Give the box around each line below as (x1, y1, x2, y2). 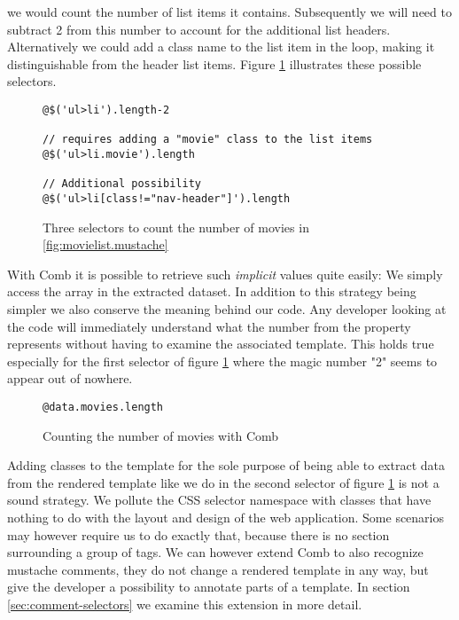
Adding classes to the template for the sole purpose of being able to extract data (7, 456, 445, 475)
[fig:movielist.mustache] (43, 235, 168, 254)
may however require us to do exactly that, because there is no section (7, 525, 390, 544)
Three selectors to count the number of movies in (43, 217, 309, 236)
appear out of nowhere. (7, 369, 133, 388)
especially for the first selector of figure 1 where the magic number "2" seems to (7, 351, 438, 370)
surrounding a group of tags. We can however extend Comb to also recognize (7, 543, 424, 561)
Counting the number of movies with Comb (43, 426, 279, 444)
